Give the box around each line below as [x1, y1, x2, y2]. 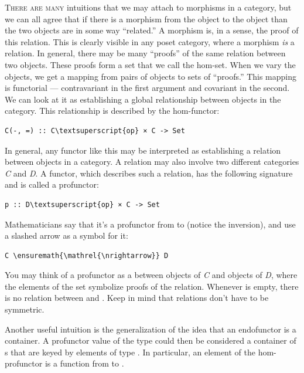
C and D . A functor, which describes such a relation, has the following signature [5, 167, 293, 179]
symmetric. [5, 303, 45, 316]
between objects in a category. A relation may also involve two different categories [5, 155, 299, 168]
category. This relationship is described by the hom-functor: [5, 104, 220, 117]
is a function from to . [45, 357, 124, 369]
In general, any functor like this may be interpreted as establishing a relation [5, 144, 281, 156]
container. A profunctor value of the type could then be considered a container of [5, 334, 296, 347]
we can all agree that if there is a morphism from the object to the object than [5, 12, 288, 25]
